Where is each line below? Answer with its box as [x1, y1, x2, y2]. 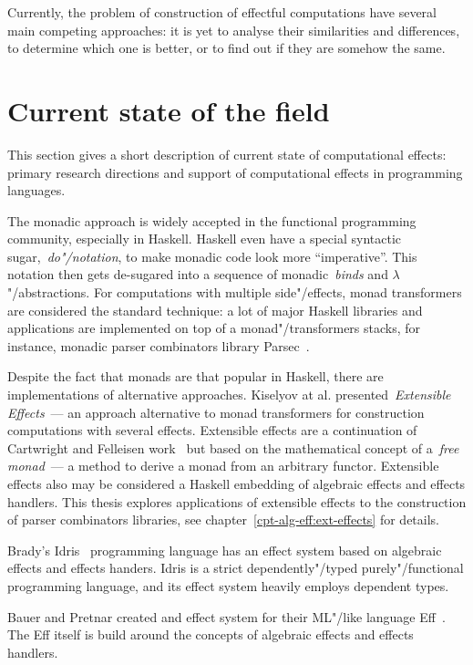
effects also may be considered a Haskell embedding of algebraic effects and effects [7, 474, 466, 493]
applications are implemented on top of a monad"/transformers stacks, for [7, 318, 421, 338]
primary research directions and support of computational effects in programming [7, 162, 463, 182]
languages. [7, 181, 66, 200]
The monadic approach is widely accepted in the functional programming [7, 211, 416, 230]
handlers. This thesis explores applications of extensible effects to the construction [7, 492, 467, 511]
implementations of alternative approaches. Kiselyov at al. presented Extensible [7, 385, 451, 404]
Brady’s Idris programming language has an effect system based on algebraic [7, 540, 442, 559]
